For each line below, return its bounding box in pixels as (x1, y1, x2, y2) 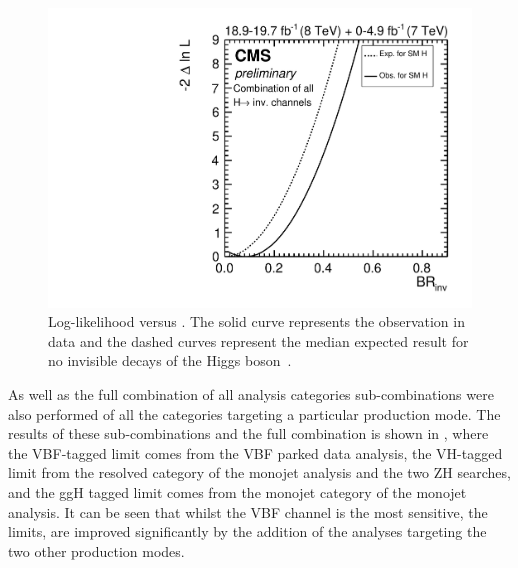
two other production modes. (8, 540, 185, 561)
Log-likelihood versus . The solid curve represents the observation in (48, 311, 465, 332)
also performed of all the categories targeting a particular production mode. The (8, 403, 501, 424)
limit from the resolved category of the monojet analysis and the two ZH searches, (8, 462, 511, 483)
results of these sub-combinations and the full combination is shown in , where (8, 423, 489, 444)
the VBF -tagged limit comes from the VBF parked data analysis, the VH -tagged (8, 442, 503, 463)
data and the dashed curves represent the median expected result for (48, 330, 469, 351)
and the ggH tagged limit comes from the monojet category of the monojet (8, 482, 467, 502)
